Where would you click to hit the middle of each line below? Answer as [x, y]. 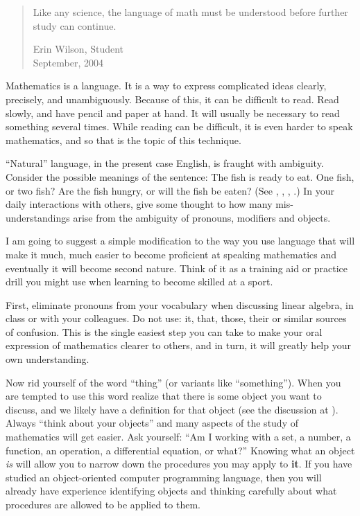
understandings [38, 217]
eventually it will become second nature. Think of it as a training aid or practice [177, 268]
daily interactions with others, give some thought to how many [139, 204]
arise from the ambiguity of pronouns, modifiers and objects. [202, 217]
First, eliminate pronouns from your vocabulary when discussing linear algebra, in [180, 304]
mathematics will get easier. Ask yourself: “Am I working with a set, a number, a [178, 437]
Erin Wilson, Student [78, 49]
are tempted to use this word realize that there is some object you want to [164, 396]
